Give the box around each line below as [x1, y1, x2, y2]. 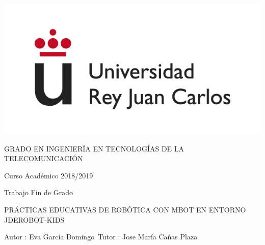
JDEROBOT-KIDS [4, 214, 65, 225]
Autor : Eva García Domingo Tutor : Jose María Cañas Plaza [4, 231, 198, 242]
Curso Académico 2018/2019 [4, 170, 93, 180]
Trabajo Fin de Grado [4, 187, 73, 198]
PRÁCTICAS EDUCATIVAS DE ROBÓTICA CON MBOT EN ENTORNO [4, 204, 246, 215]
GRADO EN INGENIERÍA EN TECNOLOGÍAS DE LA [4, 143, 184, 154]
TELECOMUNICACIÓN [4, 153, 83, 164]
